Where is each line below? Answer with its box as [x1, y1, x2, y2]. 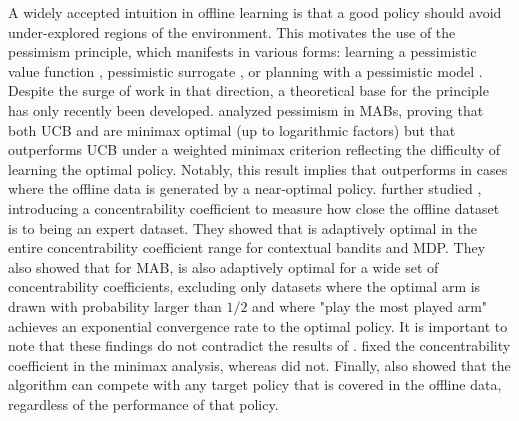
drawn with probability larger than [8, 295, 222, 316]
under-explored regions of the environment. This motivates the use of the [8, 21, 456, 42]
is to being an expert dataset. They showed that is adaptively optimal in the [8, 217, 477, 238]
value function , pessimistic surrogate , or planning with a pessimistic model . [8, 60, 483, 81]
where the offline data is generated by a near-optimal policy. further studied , [8, 178, 482, 199]
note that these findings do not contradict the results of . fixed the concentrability [8, 335, 511, 356]
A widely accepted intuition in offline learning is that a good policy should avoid [8, 2, 502, 22]
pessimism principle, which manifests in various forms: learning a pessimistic [8, 41, 477, 62]
